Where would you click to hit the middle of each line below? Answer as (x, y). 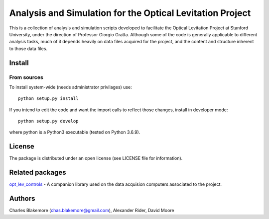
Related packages (38, 173)
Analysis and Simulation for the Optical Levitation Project (130, 13)
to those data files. (28, 48)
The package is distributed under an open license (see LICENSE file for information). (96, 158)
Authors (22, 199)
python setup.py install (48, 99)
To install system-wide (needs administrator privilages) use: (70, 87)
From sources (26, 77)
